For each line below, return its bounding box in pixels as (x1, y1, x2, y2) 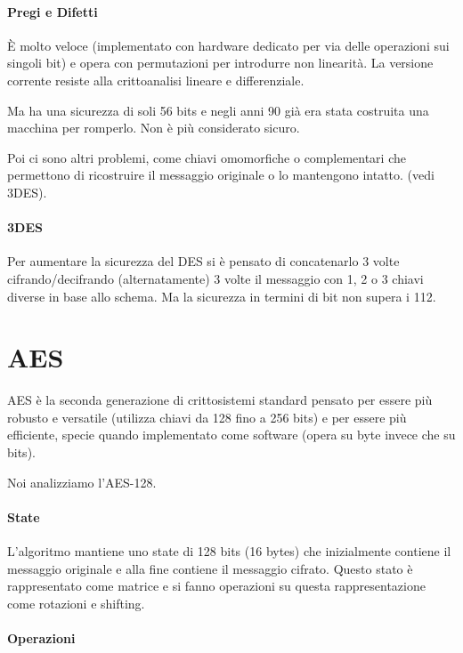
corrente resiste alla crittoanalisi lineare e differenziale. (7, 70, 305, 89)
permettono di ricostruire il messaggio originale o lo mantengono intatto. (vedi (7, 165, 435, 184)
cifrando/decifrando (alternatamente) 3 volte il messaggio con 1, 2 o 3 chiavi (7, 269, 424, 287)
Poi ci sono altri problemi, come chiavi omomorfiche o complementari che (7, 148, 406, 166)
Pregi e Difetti (7, 2, 98, 20)
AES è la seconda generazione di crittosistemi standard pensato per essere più (7, 391, 433, 409)
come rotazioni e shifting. (7, 593, 145, 612)
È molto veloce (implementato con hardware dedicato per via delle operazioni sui (7, 36, 450, 54)
